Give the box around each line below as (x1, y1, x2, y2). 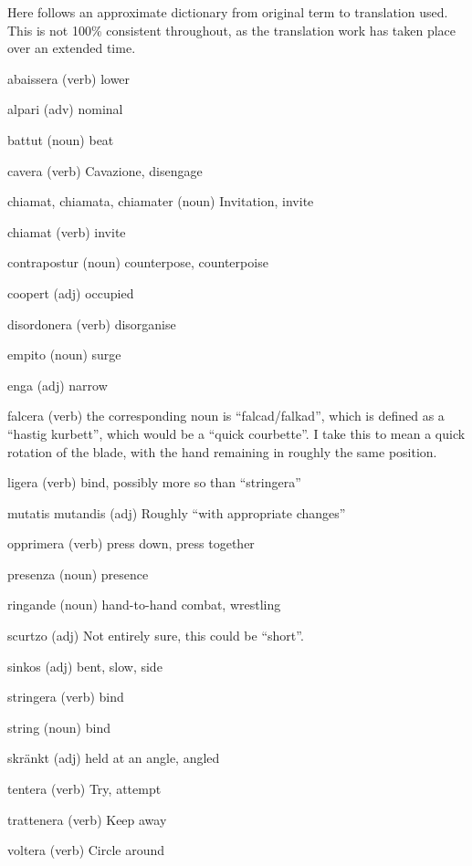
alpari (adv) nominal (7, 99, 123, 119)
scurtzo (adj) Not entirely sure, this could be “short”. (7, 626, 304, 645)
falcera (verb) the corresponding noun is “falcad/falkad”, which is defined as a (7, 406, 445, 425)
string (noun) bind (7, 717, 110, 736)
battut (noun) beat (7, 130, 114, 149)
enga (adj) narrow (7, 375, 108, 394)
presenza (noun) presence (7, 564, 149, 583)
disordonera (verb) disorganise (7, 314, 176, 333)
